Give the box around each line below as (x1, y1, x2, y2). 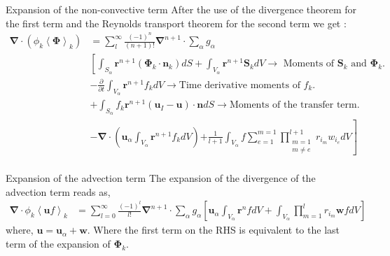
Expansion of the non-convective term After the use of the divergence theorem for (6, 2, 357, 16)
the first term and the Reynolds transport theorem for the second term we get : (6, 15, 347, 30)
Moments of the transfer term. (229, 100, 360, 111)
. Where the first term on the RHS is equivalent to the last (87, 222, 340, 237)
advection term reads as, (6, 184, 111, 199)
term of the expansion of (6, 236, 111, 250)
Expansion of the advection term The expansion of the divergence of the (6, 170, 316, 185)
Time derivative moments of (179, 80, 300, 90)
